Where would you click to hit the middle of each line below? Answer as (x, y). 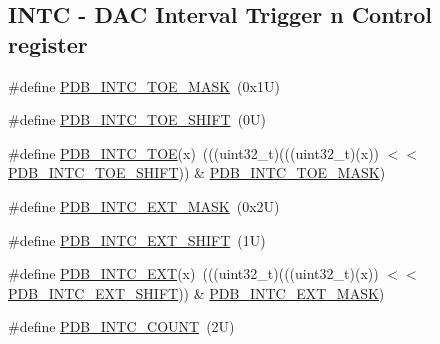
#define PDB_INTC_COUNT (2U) (121, 326)
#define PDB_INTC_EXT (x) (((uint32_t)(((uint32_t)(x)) (193, 273)
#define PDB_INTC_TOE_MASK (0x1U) (144, 85)
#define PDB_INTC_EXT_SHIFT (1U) (137, 239)
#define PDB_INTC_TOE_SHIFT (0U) (137, 119)
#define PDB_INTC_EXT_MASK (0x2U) (144, 205)
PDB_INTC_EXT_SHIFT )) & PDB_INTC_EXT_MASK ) (196, 292)
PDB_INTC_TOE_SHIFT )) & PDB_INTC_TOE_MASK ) (197, 172)
